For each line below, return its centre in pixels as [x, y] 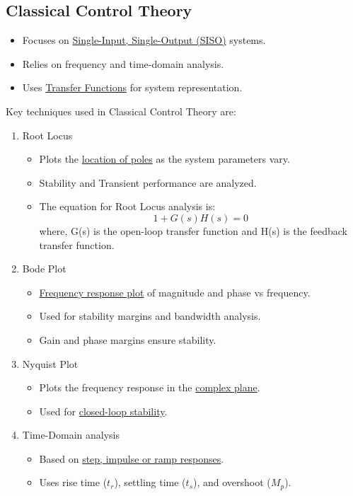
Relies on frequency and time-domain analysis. [123, 63]
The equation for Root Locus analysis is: [127, 206]
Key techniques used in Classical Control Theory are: [121, 111]
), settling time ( [150, 482]
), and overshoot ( [232, 482]
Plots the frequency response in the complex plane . [150, 387]
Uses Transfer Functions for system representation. [132, 87]
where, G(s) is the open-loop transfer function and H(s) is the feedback [193, 230]
